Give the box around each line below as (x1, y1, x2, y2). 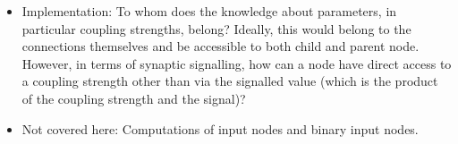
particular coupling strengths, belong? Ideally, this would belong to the (21, 19, 411, 38)
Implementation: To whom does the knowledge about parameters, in (21, 2, 397, 20)
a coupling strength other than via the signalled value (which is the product (21, 72, 438, 90)
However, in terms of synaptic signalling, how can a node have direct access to (21, 54, 452, 72)
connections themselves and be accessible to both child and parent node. (21, 37, 420, 55)
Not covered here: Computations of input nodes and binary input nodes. (21, 119, 419, 138)
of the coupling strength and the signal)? (21, 89, 246, 107)
